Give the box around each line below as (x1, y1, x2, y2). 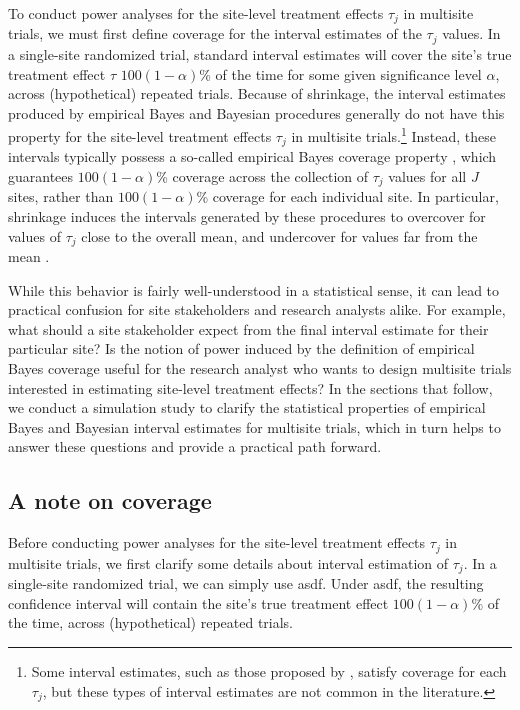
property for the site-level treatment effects (8, 125, 272, 146)
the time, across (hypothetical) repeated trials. (8, 612, 294, 633)
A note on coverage (8, 485, 212, 516)
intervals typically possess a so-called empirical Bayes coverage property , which (8, 146, 497, 167)
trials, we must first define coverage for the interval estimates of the (8, 23, 422, 44)
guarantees (8, 165, 74, 186)
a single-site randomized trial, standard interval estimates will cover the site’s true (8, 43, 512, 64)
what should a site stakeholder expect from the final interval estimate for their (8, 318, 489, 339)
